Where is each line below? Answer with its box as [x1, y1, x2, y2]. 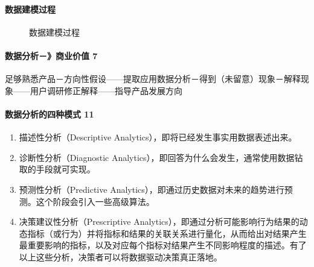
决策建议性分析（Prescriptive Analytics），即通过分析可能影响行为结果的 [19, 215, 300, 228]
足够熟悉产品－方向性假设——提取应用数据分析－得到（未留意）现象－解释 [5, 72, 301, 85]
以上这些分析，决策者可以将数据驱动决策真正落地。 [19, 250, 222, 263]
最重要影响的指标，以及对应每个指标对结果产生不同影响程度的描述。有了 [19, 239, 307, 251]
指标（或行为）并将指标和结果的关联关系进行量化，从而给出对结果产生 [27, 227, 307, 239]
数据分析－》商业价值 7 [5, 49, 98, 61]
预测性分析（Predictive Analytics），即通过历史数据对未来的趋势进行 [19, 183, 284, 195]
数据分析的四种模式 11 [5, 107, 94, 120]
